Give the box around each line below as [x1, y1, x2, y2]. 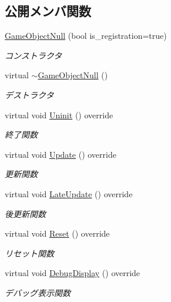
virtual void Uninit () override [5, 108, 113, 121]
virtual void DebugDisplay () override [5, 267, 140, 279]
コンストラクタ [5, 49, 62, 61]
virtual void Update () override [5, 148, 116, 160]
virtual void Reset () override [5, 227, 110, 240]
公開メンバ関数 [5, 2, 91, 20]
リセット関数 [5, 247, 54, 259]
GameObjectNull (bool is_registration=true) [5, 29, 167, 42]
